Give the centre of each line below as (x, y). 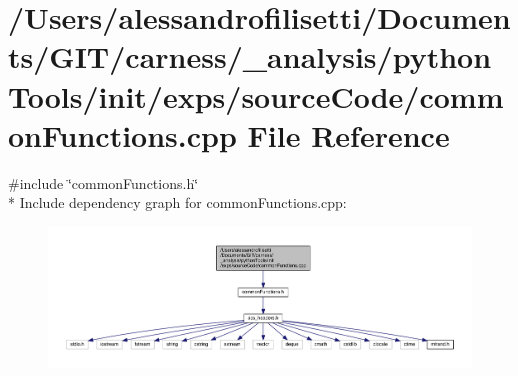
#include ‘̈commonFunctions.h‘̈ (103, 182)
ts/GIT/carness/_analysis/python (250, 56)
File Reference (348, 134)
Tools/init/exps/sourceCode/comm (256, 95)
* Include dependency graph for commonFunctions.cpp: (177, 202)
